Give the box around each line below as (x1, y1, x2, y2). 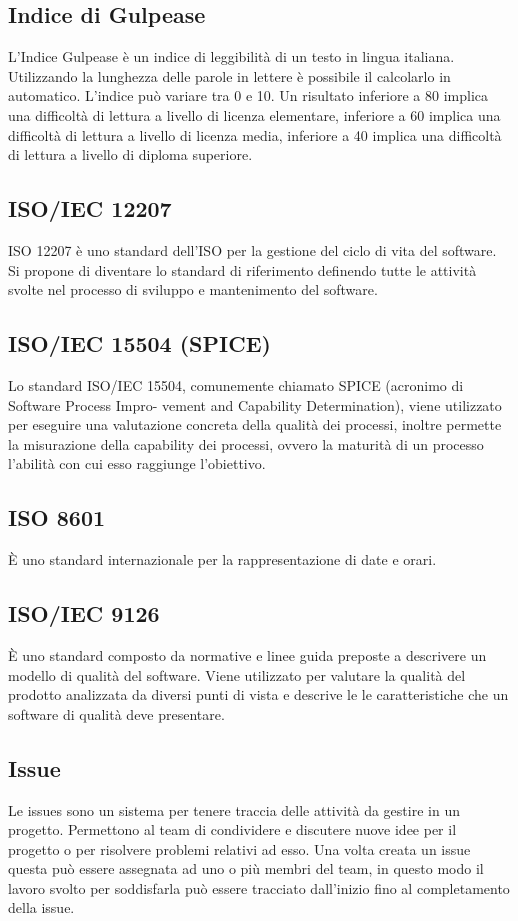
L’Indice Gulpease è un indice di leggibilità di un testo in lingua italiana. (8, 46, 455, 67)
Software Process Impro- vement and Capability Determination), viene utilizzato (8, 394, 502, 415)
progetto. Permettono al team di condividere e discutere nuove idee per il (8, 819, 457, 840)
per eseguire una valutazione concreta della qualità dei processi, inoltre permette (8, 414, 502, 435)
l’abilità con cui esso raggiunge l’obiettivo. (8, 453, 266, 474)
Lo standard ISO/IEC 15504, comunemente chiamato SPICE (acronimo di (8, 374, 464, 395)
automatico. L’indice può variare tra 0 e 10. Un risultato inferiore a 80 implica (8, 85, 489, 106)
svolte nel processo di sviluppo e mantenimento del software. (8, 279, 378, 300)
